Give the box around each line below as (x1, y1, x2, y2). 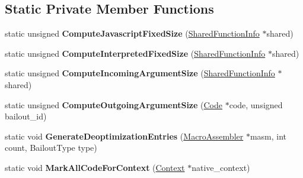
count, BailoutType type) (5, 141, 97, 154)
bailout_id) (5, 110, 47, 122)
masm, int (250, 130, 287, 142)
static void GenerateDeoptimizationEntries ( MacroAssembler (5, 130, 244, 142)
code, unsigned (229, 98, 283, 111)
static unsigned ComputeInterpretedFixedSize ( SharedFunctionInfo (5, 47, 266, 59)
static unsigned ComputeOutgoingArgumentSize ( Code (5, 98, 222, 111)
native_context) (192, 161, 250, 173)
